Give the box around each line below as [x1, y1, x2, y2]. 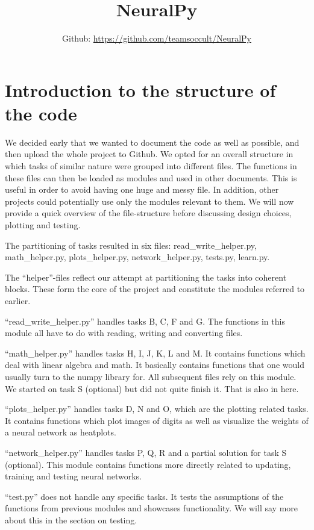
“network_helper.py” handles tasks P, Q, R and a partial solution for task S [5, 446, 287, 458]
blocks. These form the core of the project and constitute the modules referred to [5, 282, 305, 295]
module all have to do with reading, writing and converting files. [5, 326, 243, 339]
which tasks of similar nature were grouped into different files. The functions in [5, 160, 297, 172]
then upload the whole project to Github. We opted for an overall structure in [5, 148, 294, 160]
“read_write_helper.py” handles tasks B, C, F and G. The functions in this [5, 314, 285, 327]
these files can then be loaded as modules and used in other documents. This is [5, 171, 297, 184]
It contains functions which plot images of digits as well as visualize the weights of [5, 414, 309, 426]
